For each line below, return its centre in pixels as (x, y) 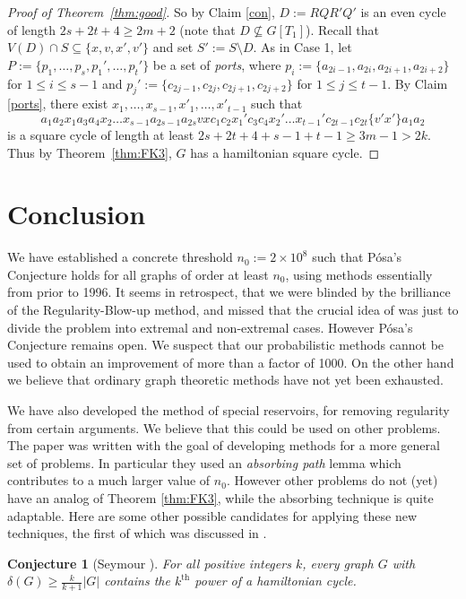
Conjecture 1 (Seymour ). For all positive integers (149, 563)
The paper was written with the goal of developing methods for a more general (224, 445)
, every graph (338, 563)
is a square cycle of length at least (101, 134)
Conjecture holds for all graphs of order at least (138, 274)
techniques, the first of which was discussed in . (137, 533)
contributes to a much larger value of (109, 480)
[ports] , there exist (58, 104)
